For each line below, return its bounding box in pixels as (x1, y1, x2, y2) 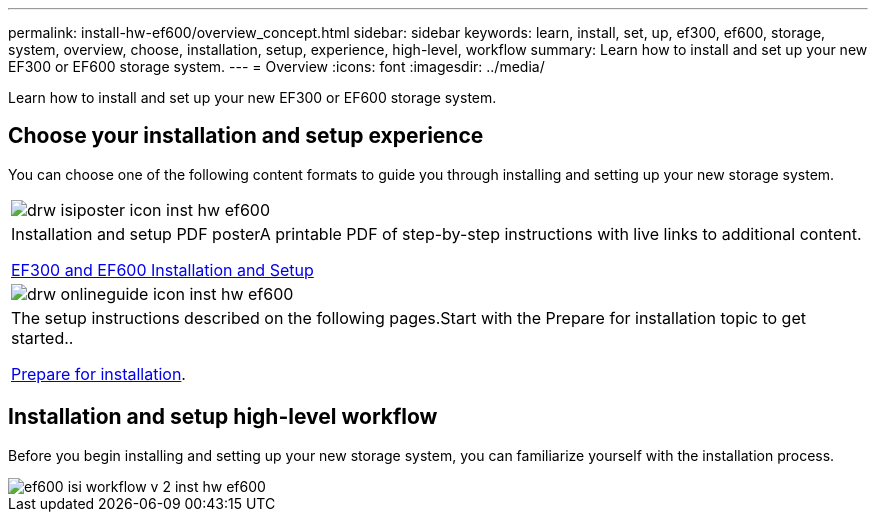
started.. (11, 327, 74, 348)
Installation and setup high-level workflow (8, 404, 438, 430)
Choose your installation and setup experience (8, 123, 484, 149)
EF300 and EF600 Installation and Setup (11, 259, 314, 280)
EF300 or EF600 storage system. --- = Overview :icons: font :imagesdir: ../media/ (8, 58, 545, 75)
